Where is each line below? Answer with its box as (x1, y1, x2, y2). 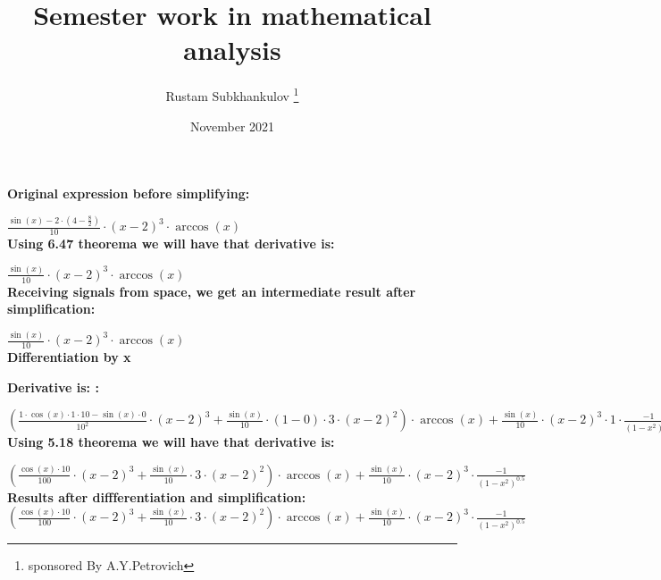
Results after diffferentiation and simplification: (7, 487, 306, 506)
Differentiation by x (7, 348, 131, 366)
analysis (183, 31, 281, 68)
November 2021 (189, 116, 275, 135)
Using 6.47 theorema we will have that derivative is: (7, 233, 335, 252)
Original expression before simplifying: (7, 184, 250, 203)
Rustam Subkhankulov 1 (165, 84, 299, 105)
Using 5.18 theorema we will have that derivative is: (7, 433, 335, 451)
